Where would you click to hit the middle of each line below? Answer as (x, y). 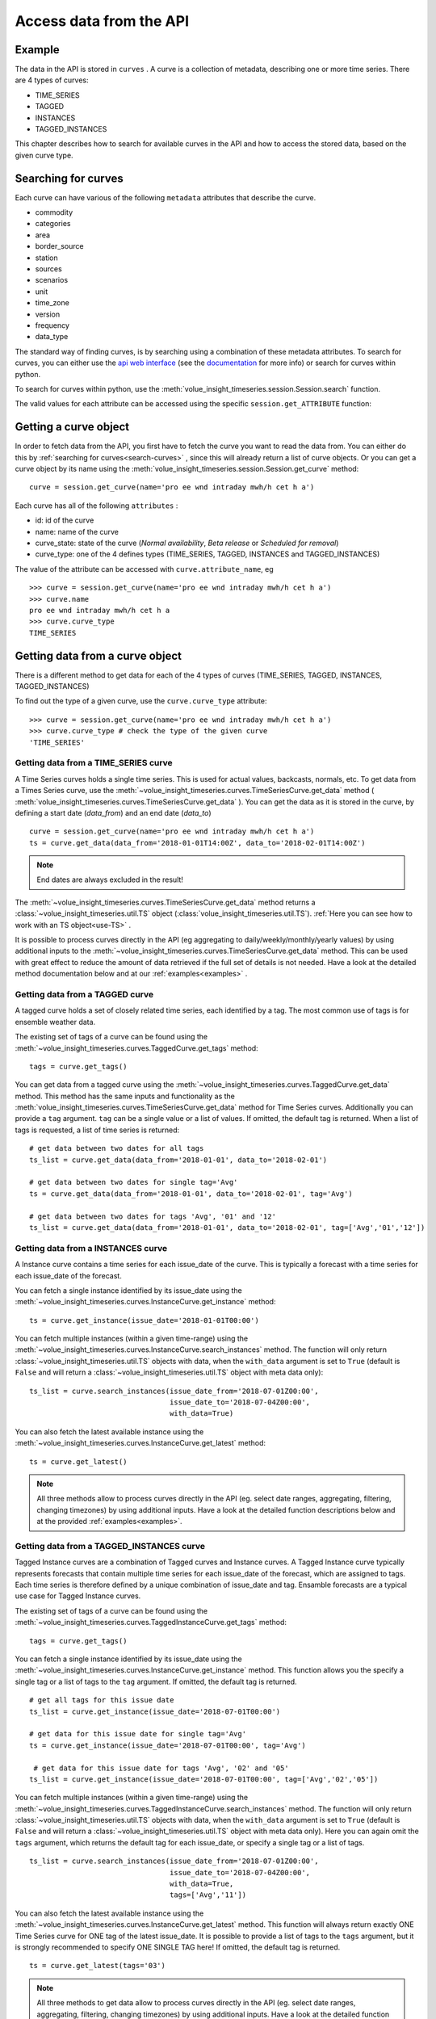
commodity (54, 212)
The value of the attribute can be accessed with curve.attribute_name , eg (144, 569)
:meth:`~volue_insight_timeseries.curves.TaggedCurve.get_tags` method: (136, 1048)
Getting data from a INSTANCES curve (91, 1248)
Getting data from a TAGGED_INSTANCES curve (110, 1546)
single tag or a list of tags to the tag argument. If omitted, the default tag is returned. (156, 1681)
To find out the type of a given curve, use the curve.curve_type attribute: (141, 701)
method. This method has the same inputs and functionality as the (125, 1096)
